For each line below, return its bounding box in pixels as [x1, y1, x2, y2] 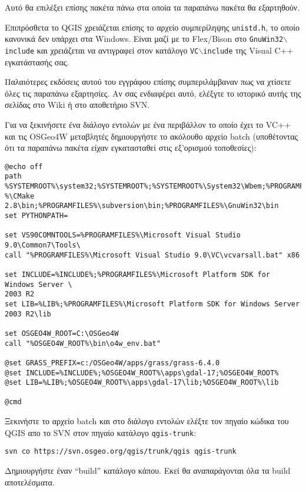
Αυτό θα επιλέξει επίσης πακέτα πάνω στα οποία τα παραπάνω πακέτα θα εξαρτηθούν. [5, 1, 300, 13]
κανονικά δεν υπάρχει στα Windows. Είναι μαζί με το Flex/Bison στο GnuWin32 [5, 32, 284, 45]
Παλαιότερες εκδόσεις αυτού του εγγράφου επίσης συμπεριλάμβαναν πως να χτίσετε [5, 75, 291, 88]
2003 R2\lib [5, 309, 51, 318]
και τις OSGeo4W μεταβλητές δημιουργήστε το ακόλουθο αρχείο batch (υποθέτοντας [5, 130, 298, 142]
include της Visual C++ [203, 44, 294, 56]
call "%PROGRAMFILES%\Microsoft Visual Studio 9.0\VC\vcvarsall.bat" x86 [5, 250, 300, 259]
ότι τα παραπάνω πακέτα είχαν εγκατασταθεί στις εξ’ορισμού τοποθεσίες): [5, 141, 257, 154]
